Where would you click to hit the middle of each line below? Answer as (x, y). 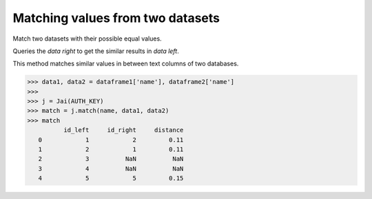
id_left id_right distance (123, 130)
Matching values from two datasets (116, 18)
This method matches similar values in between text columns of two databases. (126, 64)
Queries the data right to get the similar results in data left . (96, 51)
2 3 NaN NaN (111, 159)
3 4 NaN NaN (111, 168)
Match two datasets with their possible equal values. (87, 39)
